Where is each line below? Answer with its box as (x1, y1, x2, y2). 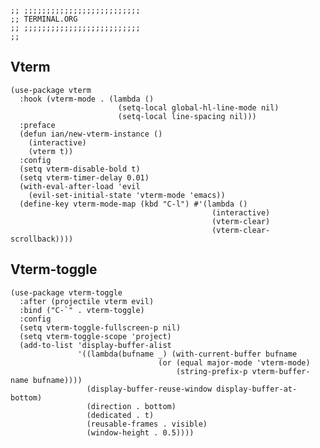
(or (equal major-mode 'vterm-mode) (158, 357, 311, 368)
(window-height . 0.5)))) (86, 427, 195, 438)
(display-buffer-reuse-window (86, 384, 213, 394)
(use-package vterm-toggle (10, 287, 123, 298)
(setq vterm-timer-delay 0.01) (19, 172, 150, 183)
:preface (19, 120, 56, 130)
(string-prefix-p (175, 366, 248, 376)
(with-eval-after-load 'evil (19, 181, 141, 191)
